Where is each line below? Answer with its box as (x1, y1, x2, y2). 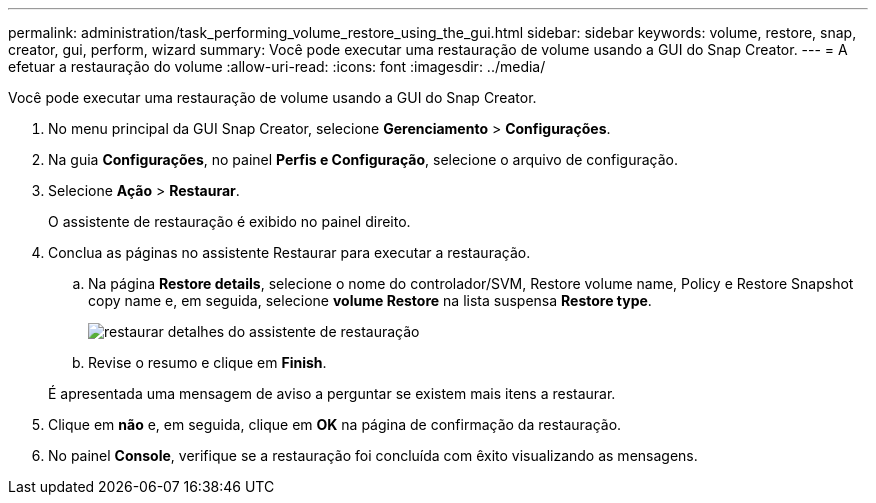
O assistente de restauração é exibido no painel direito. (48, 213, 411, 230)
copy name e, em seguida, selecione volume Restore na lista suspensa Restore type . (88, 292, 652, 309)
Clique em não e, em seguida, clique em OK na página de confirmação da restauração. (48, 416, 622, 433)
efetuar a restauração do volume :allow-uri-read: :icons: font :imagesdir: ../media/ (8, 58, 546, 75)
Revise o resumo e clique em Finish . (88, 354, 327, 371)
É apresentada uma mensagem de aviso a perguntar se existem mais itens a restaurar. (48, 385, 616, 402)
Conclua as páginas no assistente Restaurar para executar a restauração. (48, 244, 531, 261)
